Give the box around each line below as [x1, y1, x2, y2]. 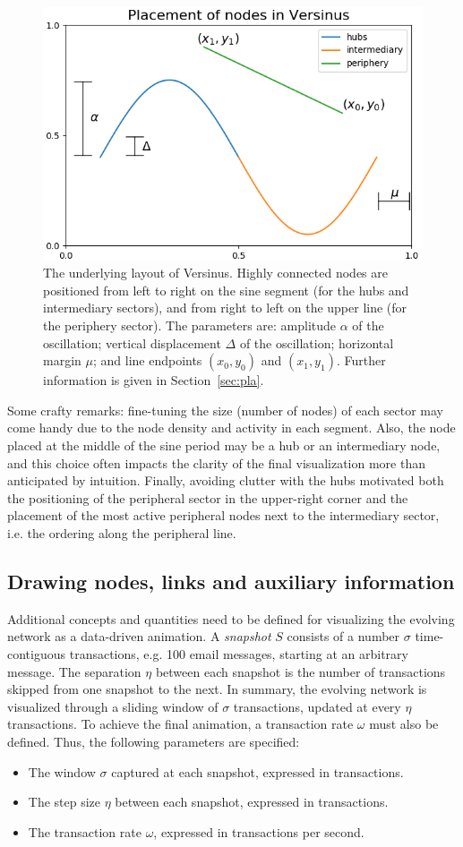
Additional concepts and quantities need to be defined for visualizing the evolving [7, 609, 455, 628]
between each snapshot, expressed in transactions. [115, 792, 389, 811]
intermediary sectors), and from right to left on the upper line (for [43, 298, 407, 317]
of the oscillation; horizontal [239, 333, 394, 352]
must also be [369, 714, 439, 733]
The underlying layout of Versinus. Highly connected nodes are [43, 263, 388, 282]
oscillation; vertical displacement [43, 333, 221, 352]
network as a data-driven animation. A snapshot [7, 627, 271, 646]
